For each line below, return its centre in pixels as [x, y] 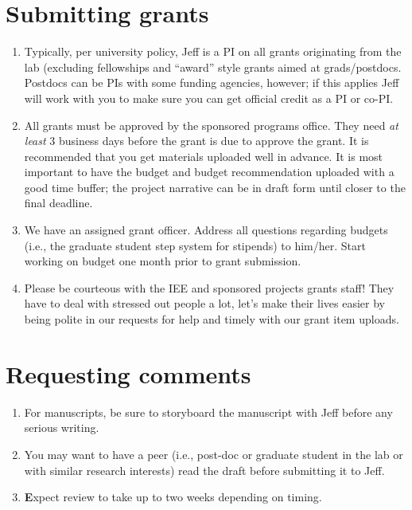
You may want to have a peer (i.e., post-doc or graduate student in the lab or [214, 454]
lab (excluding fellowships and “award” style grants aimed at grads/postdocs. [213, 67]
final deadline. [58, 203]
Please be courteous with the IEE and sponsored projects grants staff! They [209, 287]
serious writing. [62, 428]
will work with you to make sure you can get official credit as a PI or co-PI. [209, 98]
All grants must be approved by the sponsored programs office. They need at [211, 125]
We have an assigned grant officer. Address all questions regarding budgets [206, 230]
